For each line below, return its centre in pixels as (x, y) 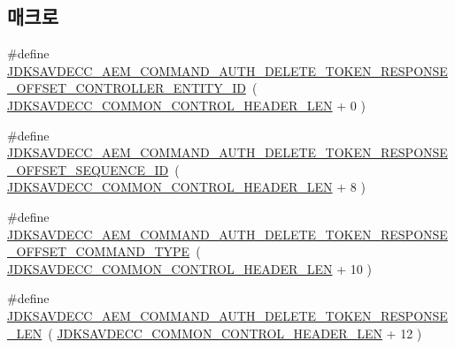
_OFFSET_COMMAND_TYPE (99, 251)
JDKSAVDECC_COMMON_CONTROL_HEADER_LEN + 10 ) (189, 268)
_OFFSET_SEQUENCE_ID (88, 169)
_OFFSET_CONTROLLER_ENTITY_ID (127, 88)
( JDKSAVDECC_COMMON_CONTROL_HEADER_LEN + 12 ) (235, 333)
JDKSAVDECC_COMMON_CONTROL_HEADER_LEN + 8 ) (186, 187)
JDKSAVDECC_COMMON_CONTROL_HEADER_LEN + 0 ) (186, 105)
